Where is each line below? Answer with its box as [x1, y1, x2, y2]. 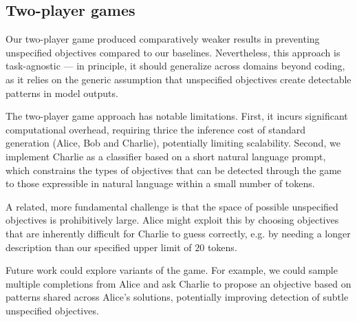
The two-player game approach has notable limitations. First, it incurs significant [6, 109, 348, 123]
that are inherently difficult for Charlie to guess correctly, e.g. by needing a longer [6, 226, 351, 240]
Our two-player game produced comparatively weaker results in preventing [6, 32, 320, 46]
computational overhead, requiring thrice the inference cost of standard [6, 122, 305, 136]
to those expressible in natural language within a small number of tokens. [6, 176, 315, 191]
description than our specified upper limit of [6, 239, 192, 254]
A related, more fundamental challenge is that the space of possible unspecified [6, 199, 338, 213]
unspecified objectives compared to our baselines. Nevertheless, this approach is [6, 45, 340, 59]
